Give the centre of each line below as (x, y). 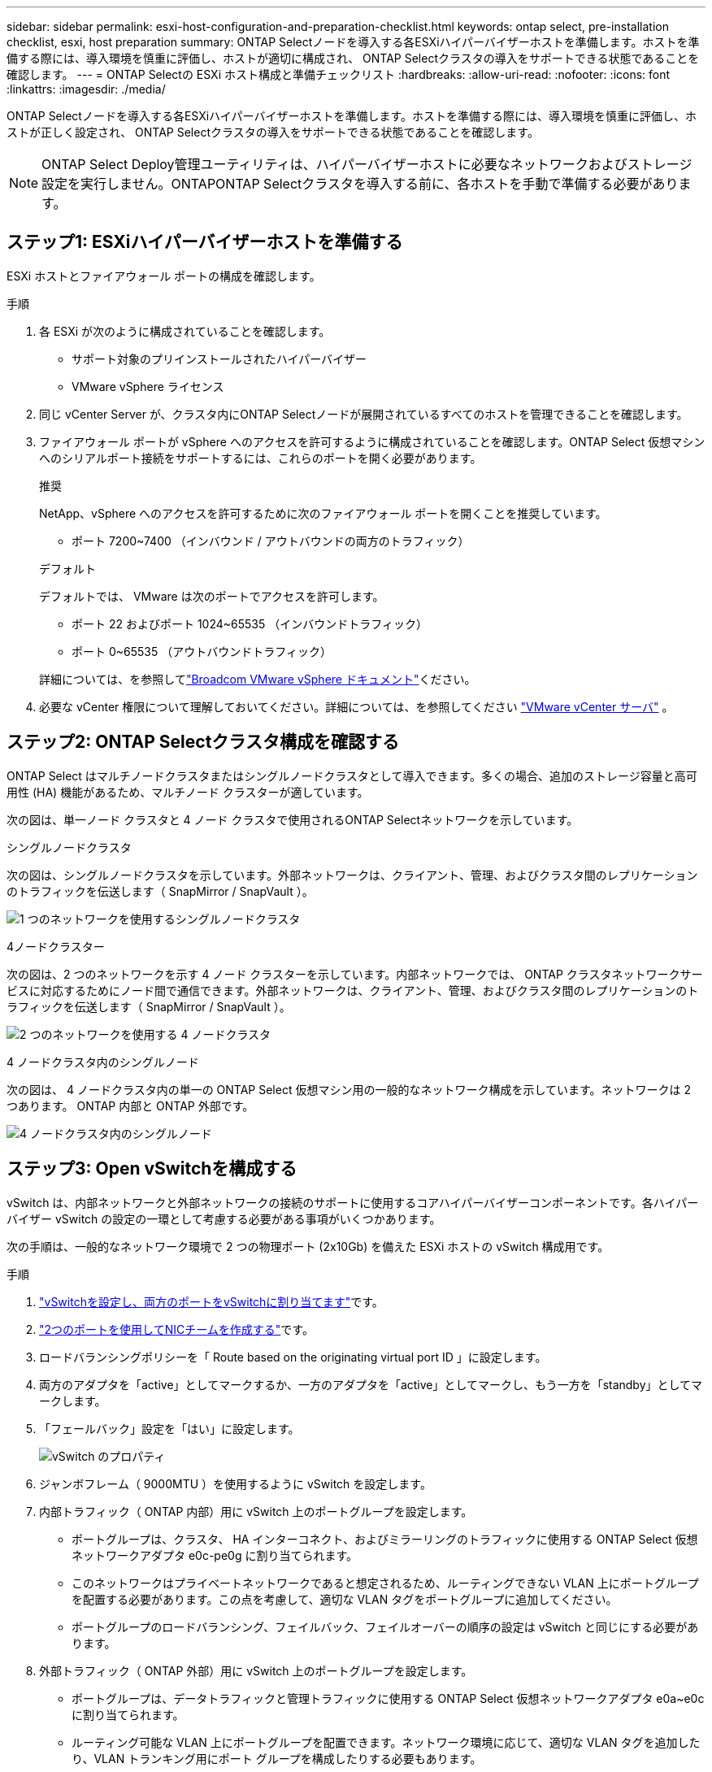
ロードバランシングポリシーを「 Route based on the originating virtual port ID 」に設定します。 (293, 1357)
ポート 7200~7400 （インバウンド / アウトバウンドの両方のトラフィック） (271, 541)
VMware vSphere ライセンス (148, 386)
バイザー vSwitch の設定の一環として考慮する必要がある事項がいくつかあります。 (224, 1218)
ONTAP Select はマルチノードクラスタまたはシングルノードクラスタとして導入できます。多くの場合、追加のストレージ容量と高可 (352, 775)
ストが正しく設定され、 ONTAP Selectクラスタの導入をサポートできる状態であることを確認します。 (273, 132)
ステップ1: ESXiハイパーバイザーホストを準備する (205, 242)
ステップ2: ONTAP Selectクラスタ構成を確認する (203, 742)
